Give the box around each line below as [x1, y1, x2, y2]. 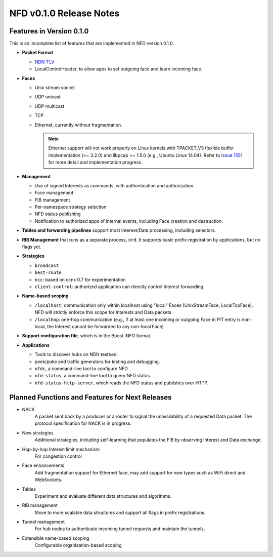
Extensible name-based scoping [22, 535, 89, 541]
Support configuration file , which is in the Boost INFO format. [22, 333, 152, 339]
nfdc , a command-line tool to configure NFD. [34, 365, 129, 372]
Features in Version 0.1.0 [9, 27, 89, 35]
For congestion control [34, 453, 82, 459]
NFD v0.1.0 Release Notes [9, 8, 120, 19]
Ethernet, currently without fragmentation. [34, 122, 122, 128]
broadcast [34, 262, 59, 268]
